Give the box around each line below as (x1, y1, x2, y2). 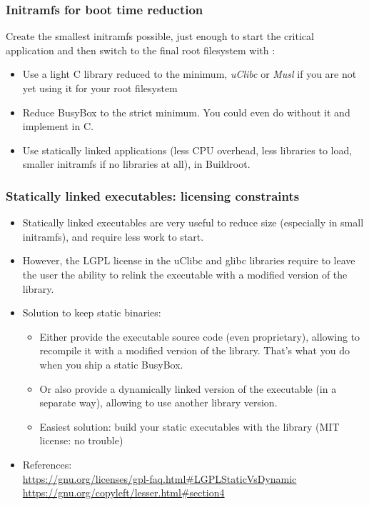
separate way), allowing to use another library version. (39, 395, 278, 410)
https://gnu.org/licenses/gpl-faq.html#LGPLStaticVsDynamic (22, 471, 297, 486)
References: (22, 456, 72, 471)
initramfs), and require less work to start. (22, 229, 204, 244)
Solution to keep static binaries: (22, 305, 161, 320)
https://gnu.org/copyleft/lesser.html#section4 (22, 485, 225, 500)
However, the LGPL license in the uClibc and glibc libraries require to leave (22, 253, 355, 268)
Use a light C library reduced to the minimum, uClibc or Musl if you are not (22, 66, 357, 81)
